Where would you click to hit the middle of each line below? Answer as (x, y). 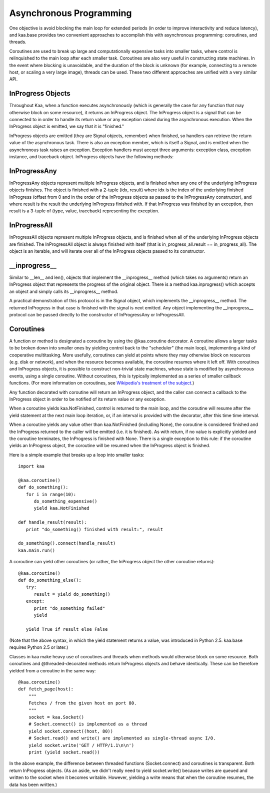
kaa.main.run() (37, 550)
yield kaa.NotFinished (61, 508)
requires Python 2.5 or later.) (39, 647)
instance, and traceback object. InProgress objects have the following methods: (91, 156)
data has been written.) (33, 784)
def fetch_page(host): (46, 689)
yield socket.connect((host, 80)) (71, 731)
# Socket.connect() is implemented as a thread (88, 724)
